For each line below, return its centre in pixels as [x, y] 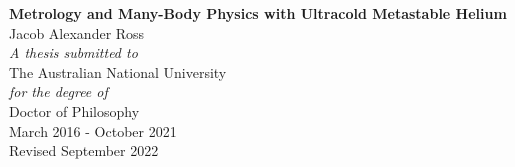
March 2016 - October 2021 [93, 130]
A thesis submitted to [73, 52]
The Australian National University [118, 71]
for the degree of [58, 91]
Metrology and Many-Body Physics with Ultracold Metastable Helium [258, 13]
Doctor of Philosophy [74, 110]
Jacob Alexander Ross [77, 32]
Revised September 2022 [84, 150]
